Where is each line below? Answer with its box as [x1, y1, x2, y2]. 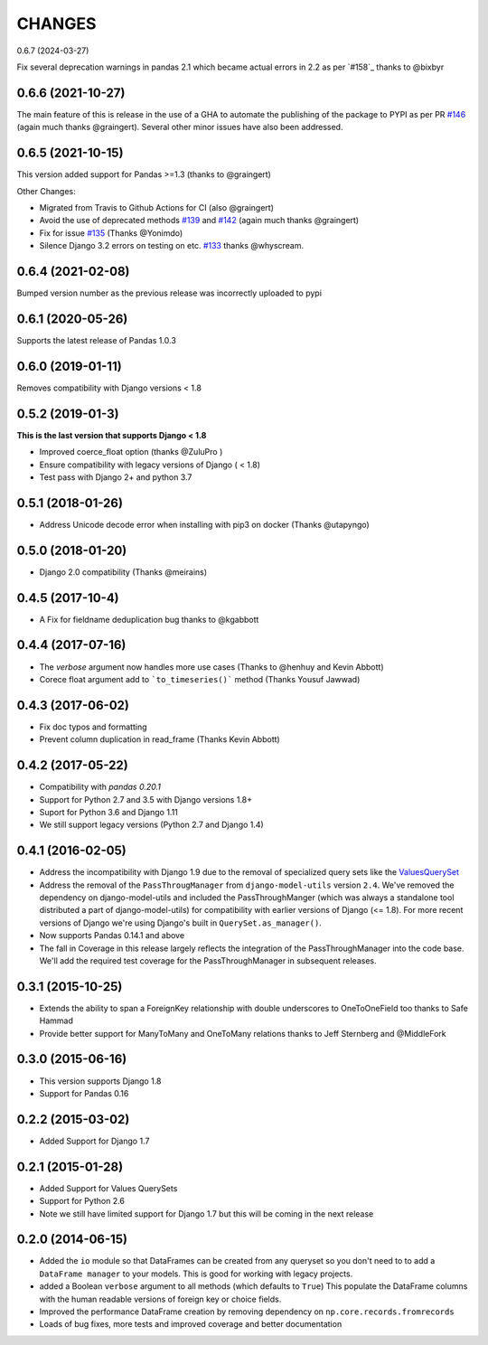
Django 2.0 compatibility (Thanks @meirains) [39, 566, 208, 578]
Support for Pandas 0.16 [39, 1087, 129, 1098]
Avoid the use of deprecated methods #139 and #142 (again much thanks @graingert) [39, 215, 360, 226]
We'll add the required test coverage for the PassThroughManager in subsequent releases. [39, 955, 377, 966]
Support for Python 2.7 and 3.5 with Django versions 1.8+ [39, 794, 253, 804]
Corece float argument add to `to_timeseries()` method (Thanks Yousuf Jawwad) [39, 673, 361, 684]
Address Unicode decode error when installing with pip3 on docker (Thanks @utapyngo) [39, 519, 370, 530]
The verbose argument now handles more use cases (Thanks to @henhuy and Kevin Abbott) [39, 661, 384, 672]
